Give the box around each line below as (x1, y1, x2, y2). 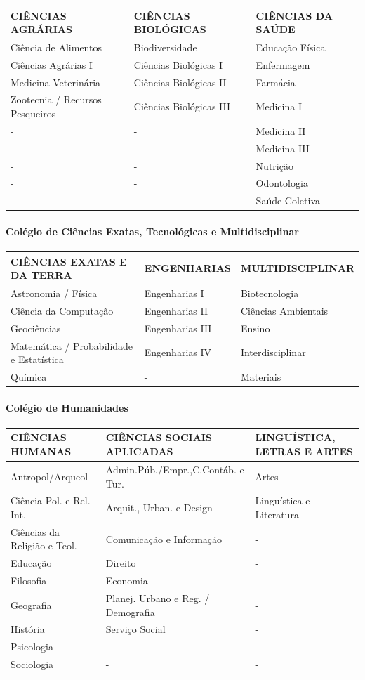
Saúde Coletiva (255, 193, 321, 208)
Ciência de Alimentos (11, 39, 102, 54)
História (11, 622, 45, 636)
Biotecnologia (240, 286, 299, 301)
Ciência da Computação (11, 303, 114, 318)
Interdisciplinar (240, 345, 306, 360)
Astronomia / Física (11, 286, 98, 301)
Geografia (11, 597, 52, 612)
